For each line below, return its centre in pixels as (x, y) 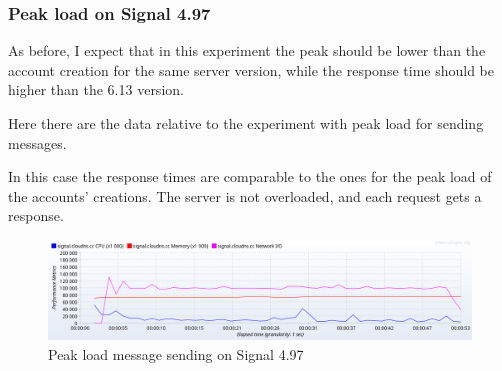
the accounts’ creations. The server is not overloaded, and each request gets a (245, 195)
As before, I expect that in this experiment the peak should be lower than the (247, 50)
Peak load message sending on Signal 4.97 (176, 353)
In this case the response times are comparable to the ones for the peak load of (250, 176)
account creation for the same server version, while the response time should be (251, 69)
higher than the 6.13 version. (96, 89)
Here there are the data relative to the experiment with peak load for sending (246, 123)
